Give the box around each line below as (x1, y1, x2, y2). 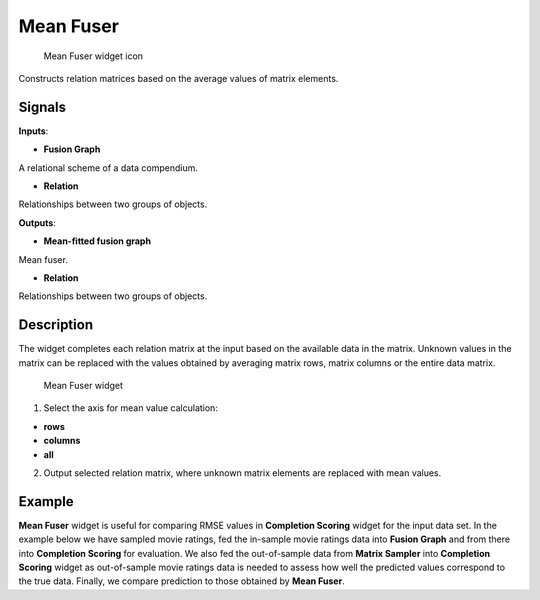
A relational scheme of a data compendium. (18, 161, 199, 174)
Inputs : (18, 125, 49, 137)
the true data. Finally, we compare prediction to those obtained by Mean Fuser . (18, 575, 345, 587)
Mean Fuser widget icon (43, 50, 144, 62)
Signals (18, 98, 67, 115)
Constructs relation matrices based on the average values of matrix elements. (18, 72, 339, 84)
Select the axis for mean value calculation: (43, 402, 219, 414)
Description (18, 316, 94, 334)
